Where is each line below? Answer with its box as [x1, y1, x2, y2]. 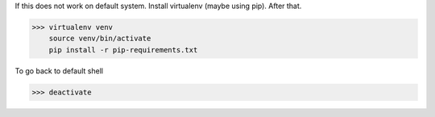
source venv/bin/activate [48, 34, 151, 44]
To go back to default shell [14, 65, 104, 76]
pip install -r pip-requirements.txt [48, 45, 198, 54]
